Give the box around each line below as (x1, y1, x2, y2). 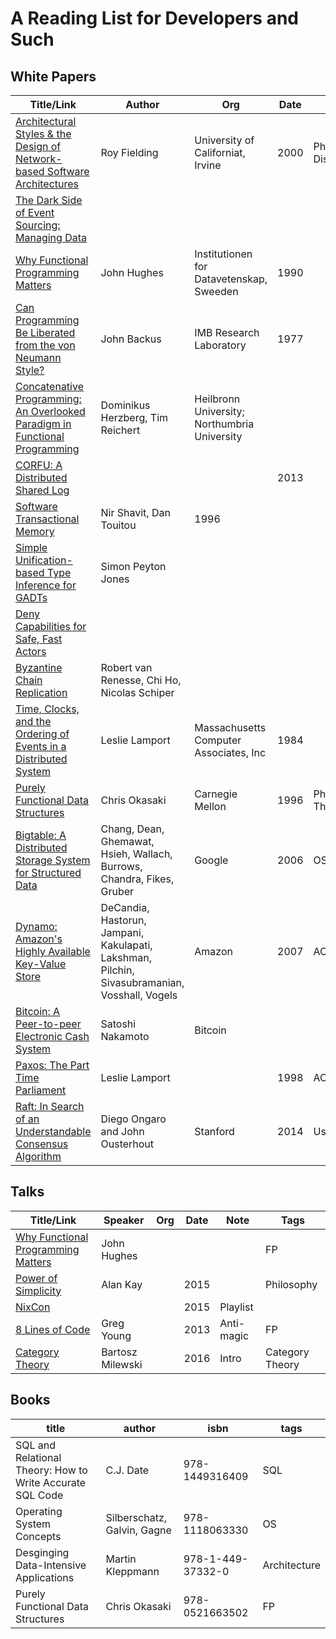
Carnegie (194, 787, 238, 801)
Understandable (15, 1125, 92, 1138)
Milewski (101, 1357, 143, 1371)
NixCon (15, 1300, 51, 1314)
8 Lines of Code (15, 1322, 91, 1336)
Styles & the (15, 127, 72, 141)
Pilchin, (100, 963, 135, 977)
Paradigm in (15, 417, 72, 431)
